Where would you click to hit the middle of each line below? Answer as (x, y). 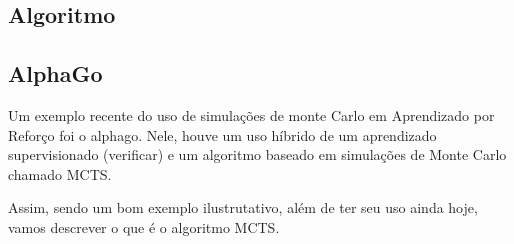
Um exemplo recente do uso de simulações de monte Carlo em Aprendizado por (251, 114)
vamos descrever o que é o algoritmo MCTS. (144, 226)
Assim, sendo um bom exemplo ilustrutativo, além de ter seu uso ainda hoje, (243, 207)
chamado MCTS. (60, 173)
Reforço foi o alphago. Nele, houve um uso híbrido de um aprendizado (222, 134)
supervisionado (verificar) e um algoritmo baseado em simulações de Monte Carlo (257, 154)
